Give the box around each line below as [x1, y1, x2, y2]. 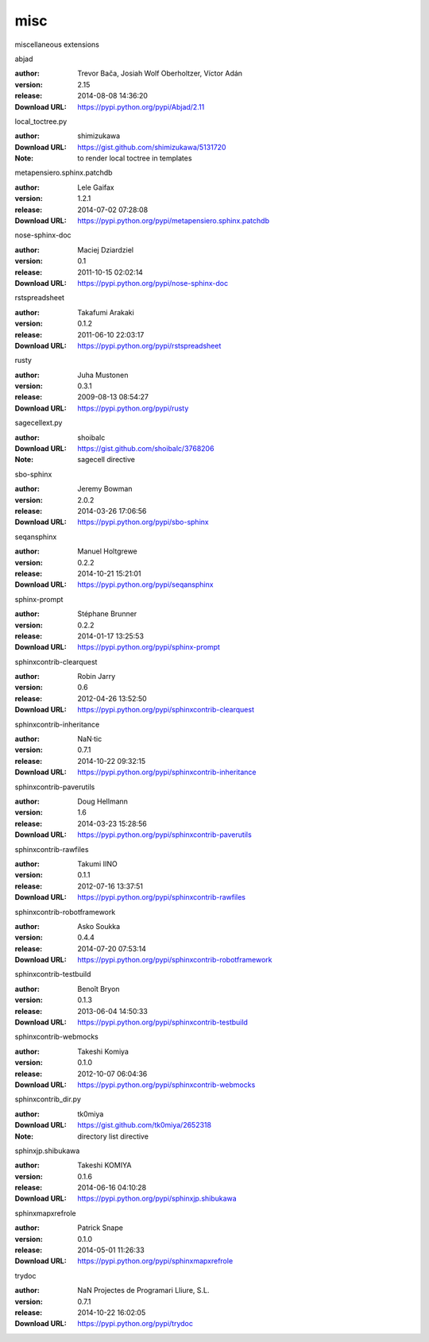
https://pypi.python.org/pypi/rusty [77, 403, 189, 413]
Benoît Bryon [77, 984, 120, 993]
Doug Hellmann [77, 796, 129, 806]
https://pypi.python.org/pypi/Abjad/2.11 [77, 102, 205, 111]
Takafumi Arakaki [77, 307, 134, 317]
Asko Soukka [77, 921, 121, 931]
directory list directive [77, 1132, 149, 1141]
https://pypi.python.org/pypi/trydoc [77, 1319, 194, 1329]
